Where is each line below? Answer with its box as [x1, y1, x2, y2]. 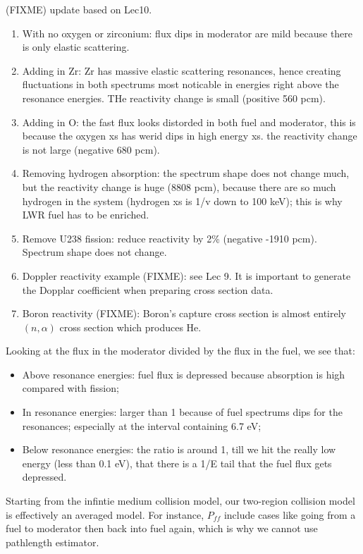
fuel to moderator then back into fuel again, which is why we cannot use [6, 521, 318, 536]
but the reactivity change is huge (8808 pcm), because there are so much [22, 179, 336, 194]
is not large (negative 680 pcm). [22, 142, 160, 156]
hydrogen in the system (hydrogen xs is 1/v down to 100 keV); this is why [22, 193, 343, 208]
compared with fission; [22, 381, 119, 395]
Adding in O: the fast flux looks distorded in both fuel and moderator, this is [22, 114, 356, 129]
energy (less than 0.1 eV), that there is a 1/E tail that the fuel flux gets [22, 455, 332, 470]
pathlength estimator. [6, 534, 99, 549]
